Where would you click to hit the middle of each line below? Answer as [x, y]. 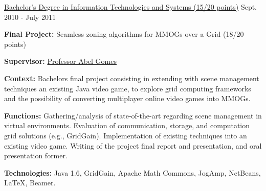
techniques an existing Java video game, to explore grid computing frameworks [128, 88]
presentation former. [36, 156]
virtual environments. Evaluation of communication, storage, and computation [127, 125]
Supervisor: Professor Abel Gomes [60, 61]
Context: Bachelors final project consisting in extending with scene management [132, 78]
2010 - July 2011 [30, 17]
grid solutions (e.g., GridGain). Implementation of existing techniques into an [126, 135]
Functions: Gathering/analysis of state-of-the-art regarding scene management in [133, 115]
